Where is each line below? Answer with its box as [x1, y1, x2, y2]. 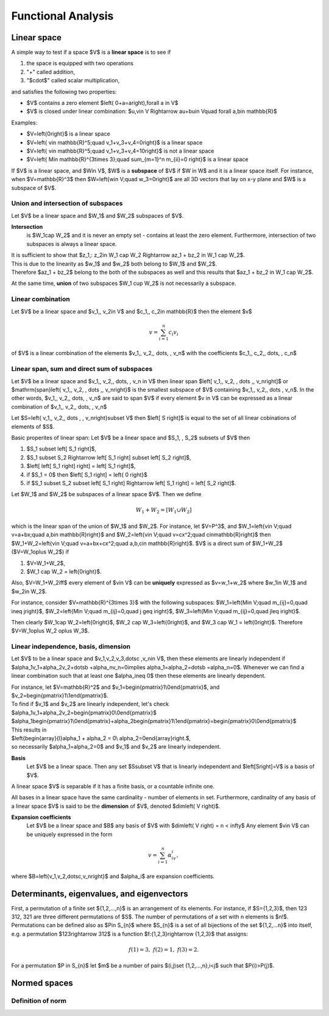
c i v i [168, 328, 179, 337]
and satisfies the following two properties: [11, 88, 117, 95]
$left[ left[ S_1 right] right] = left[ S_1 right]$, [26, 463, 136, 470]
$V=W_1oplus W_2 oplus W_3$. [11, 627, 90, 635]
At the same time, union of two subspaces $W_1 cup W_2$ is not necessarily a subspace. [11, 279, 236, 287]
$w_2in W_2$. [11, 588, 47, 595]
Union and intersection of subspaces [11, 199, 123, 207]
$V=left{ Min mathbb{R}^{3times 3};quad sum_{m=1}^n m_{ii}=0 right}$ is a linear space [26, 156, 249, 163]
